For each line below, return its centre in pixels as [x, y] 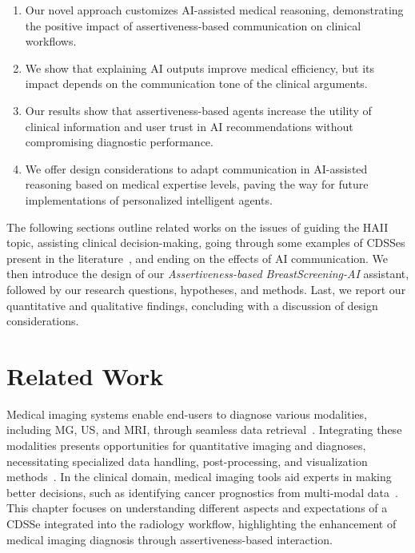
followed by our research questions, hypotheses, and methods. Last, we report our [206, 289]
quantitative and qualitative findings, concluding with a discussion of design [192, 305]
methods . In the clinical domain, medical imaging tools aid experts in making [199, 477]
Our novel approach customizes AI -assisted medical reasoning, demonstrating [214, 10]
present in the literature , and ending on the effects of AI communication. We [198, 258]
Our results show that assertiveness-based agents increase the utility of [198, 110]
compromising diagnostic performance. [119, 142]
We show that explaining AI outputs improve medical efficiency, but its [200, 68]
